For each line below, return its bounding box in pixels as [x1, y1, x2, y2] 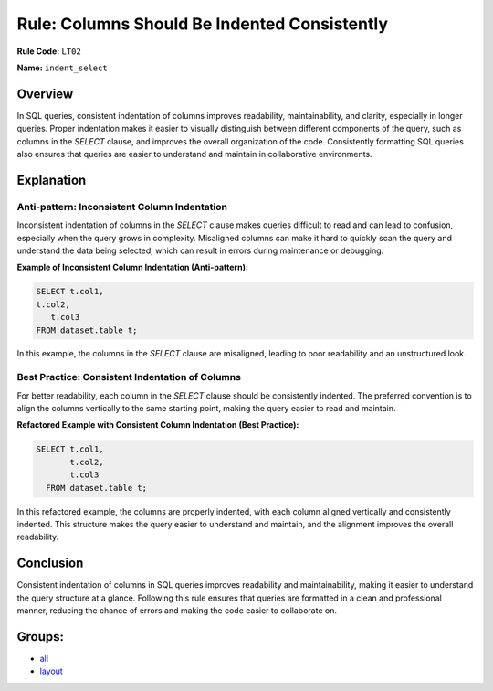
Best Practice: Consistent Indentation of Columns [16, 371, 242, 384]
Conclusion [16, 556, 84, 571]
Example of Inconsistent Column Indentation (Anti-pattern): [16, 261, 248, 273]
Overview [16, 86, 74, 101]
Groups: [16, 629, 64, 644]
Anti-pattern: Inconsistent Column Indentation [16, 200, 228, 213]
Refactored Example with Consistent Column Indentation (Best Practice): [16, 420, 299, 431]
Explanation [16, 172, 87, 187]
